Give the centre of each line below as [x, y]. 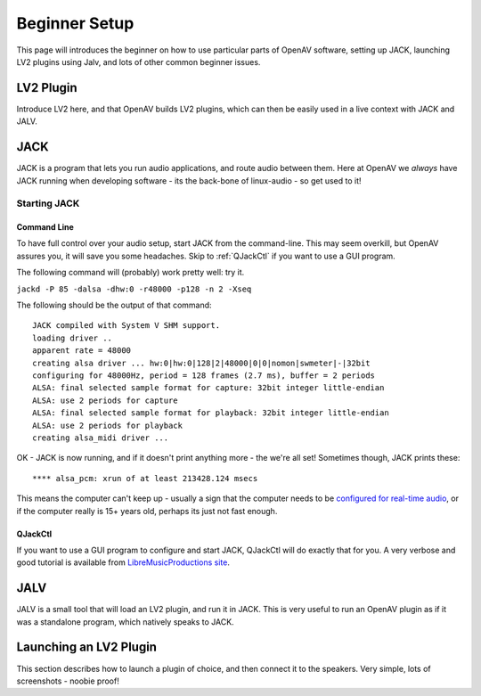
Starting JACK [48, 203]
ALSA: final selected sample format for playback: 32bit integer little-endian [211, 413]
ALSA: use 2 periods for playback [107, 425]
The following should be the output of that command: [114, 305]
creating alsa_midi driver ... [101, 438]
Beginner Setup [75, 23]
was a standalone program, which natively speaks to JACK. [126, 622]
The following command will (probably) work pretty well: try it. [130, 273]
